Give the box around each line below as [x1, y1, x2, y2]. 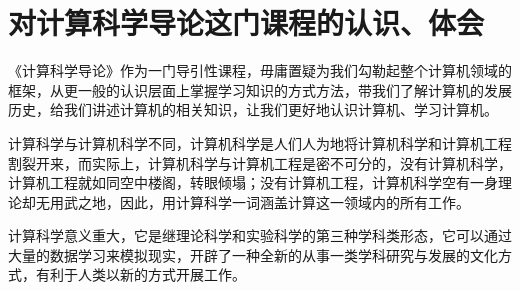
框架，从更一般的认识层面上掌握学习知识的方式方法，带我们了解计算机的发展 [8, 79, 512, 100]
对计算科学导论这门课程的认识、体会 [8, 2, 485, 43]
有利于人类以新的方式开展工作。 [35, 264, 246, 285]
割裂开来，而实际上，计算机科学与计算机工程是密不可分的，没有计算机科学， [8, 152, 512, 173]
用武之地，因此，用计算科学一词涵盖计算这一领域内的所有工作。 [49, 191, 470, 212]
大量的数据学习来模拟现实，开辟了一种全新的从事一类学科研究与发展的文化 [8, 244, 498, 265]
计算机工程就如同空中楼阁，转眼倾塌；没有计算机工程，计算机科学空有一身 [8, 172, 498, 193]
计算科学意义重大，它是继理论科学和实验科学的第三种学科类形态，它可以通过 [8, 225, 512, 246]
